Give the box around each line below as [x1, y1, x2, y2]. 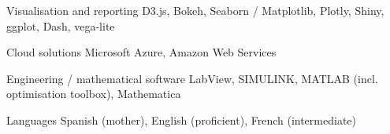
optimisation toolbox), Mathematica [6, 85, 181, 102]
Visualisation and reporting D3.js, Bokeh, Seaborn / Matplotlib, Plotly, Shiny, [6, 2, 384, 18]
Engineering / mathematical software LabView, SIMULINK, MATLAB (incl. [6, 70, 378, 86]
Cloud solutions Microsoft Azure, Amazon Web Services [6, 44, 277, 60]
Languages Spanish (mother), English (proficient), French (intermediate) [6, 111, 356, 128]
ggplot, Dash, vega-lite [6, 17, 115, 34]
